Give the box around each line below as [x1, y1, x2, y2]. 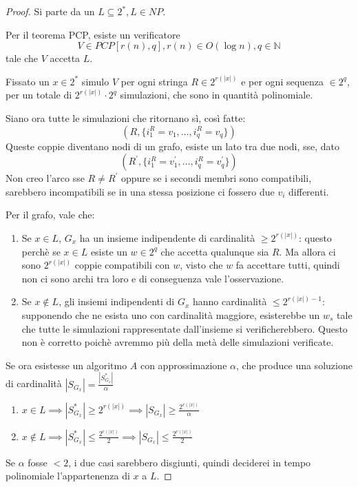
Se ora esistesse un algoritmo [6, 358, 127, 372]
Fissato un [6, 74, 50, 88]
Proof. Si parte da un [6, 4, 95, 18]
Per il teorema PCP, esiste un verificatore [6, 27, 180, 41]
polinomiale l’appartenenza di [6, 468, 130, 483]
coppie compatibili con [74, 258, 170, 272]
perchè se [21, 244, 61, 258]
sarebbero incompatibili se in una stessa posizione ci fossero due [6, 184, 275, 198]
